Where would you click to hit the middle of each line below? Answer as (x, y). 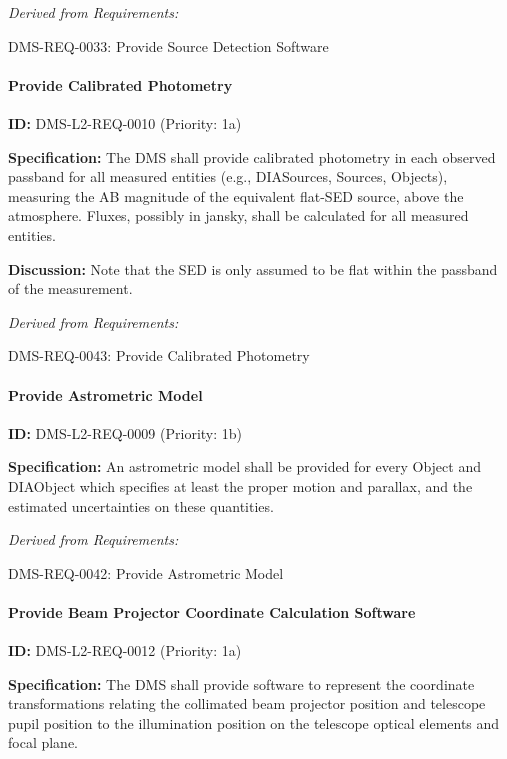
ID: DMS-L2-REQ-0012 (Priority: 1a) (125, 650)
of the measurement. (70, 288)
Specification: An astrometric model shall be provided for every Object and (244, 466)
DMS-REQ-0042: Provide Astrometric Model (146, 572)
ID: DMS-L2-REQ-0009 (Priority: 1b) (125, 432)
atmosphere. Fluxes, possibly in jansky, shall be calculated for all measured (238, 215)
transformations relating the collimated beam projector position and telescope (247, 703)
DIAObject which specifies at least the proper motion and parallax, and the (240, 485)
